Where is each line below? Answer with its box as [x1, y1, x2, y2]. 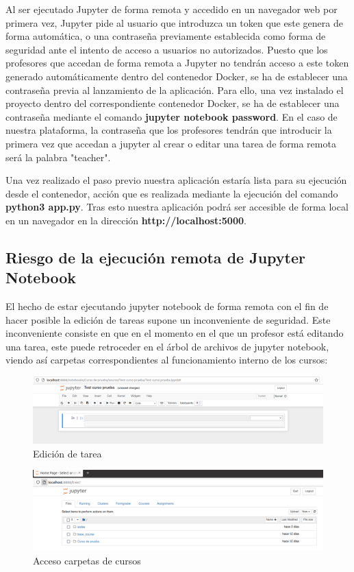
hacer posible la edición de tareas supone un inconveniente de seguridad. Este [5, 312, 331, 326]
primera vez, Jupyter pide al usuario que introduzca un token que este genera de [5, 15, 343, 29]
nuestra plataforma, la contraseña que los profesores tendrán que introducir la [5, 123, 332, 137]
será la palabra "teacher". [5, 150, 111, 164]
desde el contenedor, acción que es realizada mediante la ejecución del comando [5, 186, 338, 200]
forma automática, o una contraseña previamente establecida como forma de [5, 29, 326, 43]
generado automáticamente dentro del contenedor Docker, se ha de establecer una [5, 69, 348, 83]
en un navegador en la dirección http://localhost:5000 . [5, 213, 246, 227]
